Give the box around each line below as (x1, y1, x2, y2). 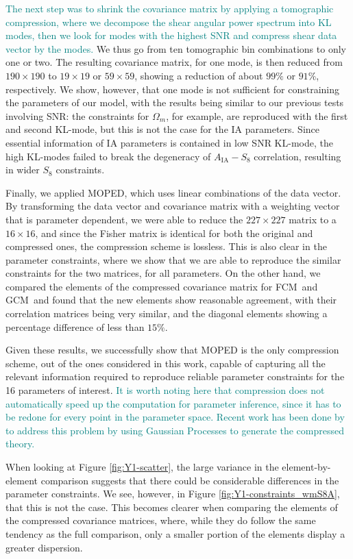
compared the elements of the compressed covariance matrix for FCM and (5, 279, 318, 293)
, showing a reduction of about (134, 68, 263, 82)
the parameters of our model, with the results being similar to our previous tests (5, 95, 344, 110)
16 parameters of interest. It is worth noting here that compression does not (5, 383, 325, 397)
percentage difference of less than (5, 319, 145, 334)
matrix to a (289, 212, 337, 226)
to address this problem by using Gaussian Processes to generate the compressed (5, 423, 345, 437)
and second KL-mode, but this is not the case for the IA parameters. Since (5, 122, 319, 136)
